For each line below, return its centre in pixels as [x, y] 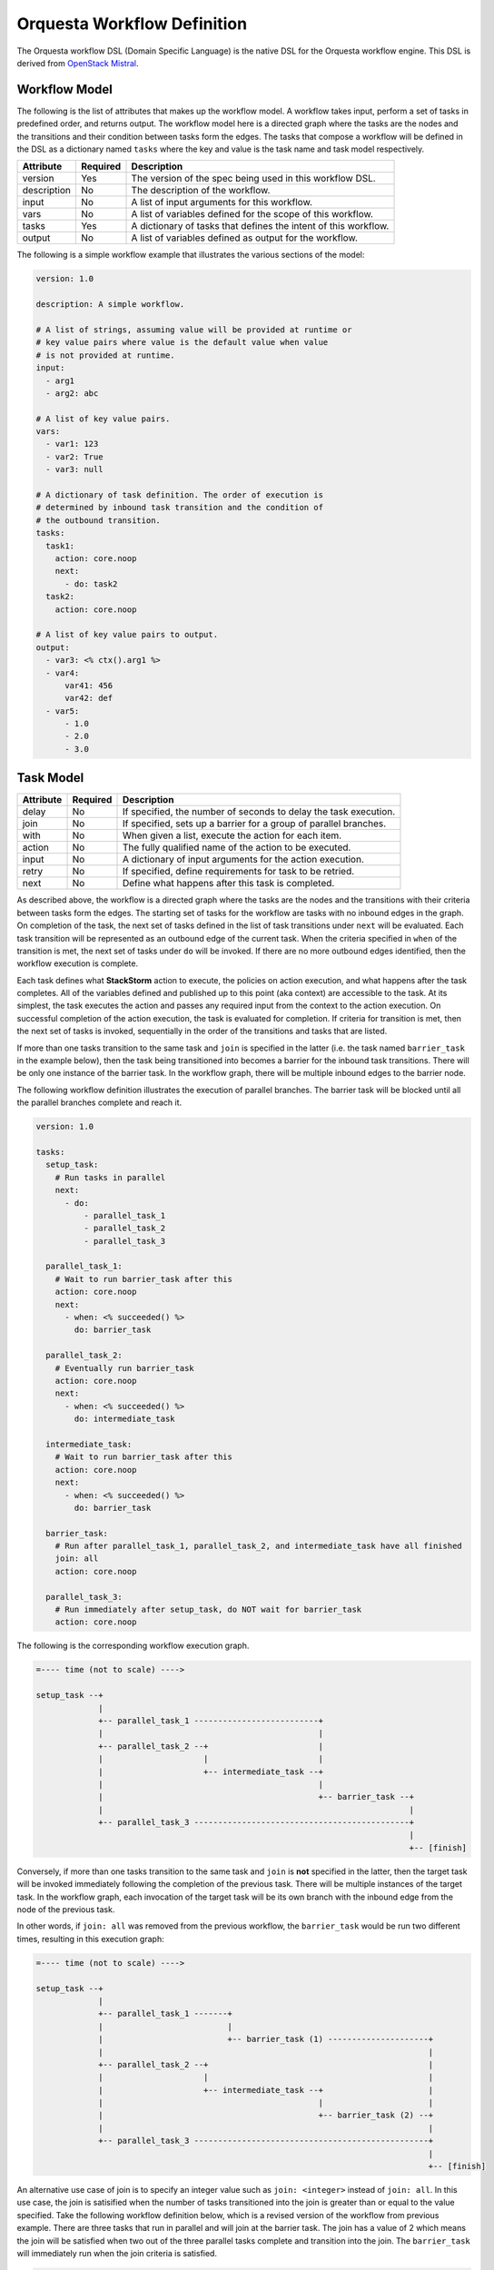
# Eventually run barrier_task [124, 1368]
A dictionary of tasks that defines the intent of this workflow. [260, 226]
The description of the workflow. [201, 191]
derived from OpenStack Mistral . [78, 63]
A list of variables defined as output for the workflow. [245, 238]
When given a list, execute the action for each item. [232, 835]
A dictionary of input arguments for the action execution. [243, 860]
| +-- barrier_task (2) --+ [266, 2115]
